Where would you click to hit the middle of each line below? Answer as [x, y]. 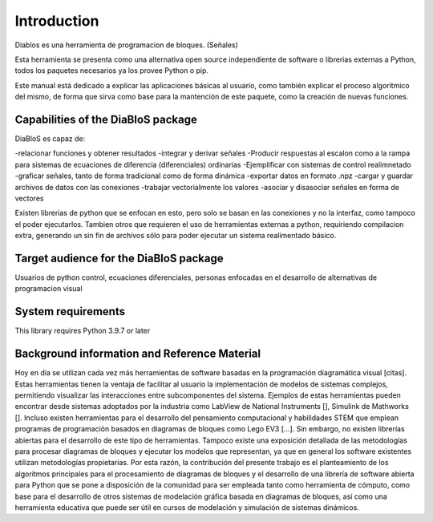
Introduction [57, 21]
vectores [29, 198]
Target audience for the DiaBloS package [119, 258]
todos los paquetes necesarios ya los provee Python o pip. [111, 71]
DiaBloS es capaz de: [50, 139]
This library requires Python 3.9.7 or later [83, 331]
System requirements [70, 312]
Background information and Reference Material [138, 354]
